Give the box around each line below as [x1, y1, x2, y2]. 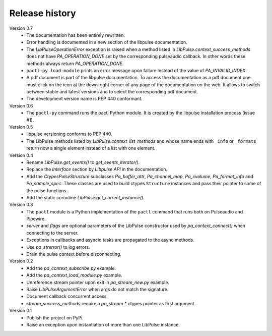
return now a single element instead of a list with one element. [26, 145, 156, 151]
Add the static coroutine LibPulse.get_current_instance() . [26, 194, 145, 200]
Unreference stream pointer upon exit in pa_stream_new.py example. [26, 279, 170, 285]
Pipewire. [26, 216, 46, 222]
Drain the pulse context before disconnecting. [26, 251, 122, 257]
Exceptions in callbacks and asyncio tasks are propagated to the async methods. [26, 237, 194, 243]
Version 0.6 [9, 102, 33, 108]
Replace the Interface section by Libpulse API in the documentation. [26, 166, 168, 173]
